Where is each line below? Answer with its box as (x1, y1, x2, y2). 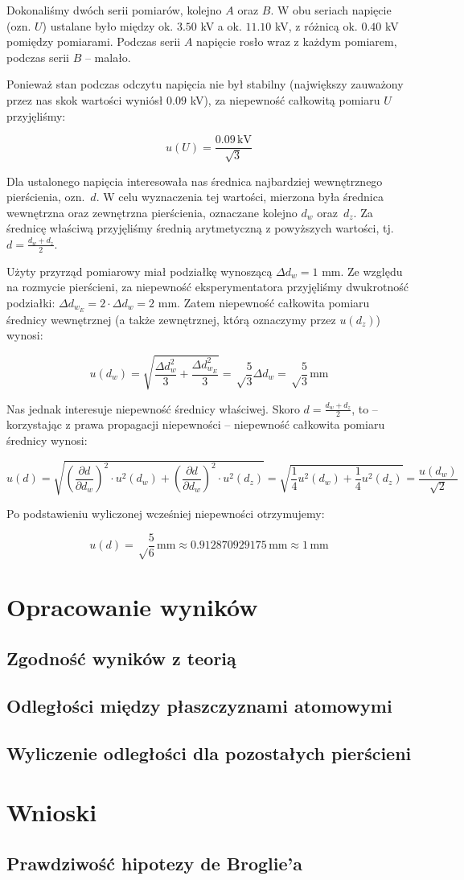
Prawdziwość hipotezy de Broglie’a (6, 850, 302, 875)
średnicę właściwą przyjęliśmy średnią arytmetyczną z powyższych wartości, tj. (6, 220, 394, 236)
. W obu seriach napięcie (270, 2, 392, 18)
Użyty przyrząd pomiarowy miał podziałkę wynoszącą (6, 262, 273, 279)
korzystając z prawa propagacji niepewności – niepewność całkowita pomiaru (6, 416, 385, 433)
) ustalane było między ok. (42, 17, 174, 34)
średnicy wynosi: (6, 432, 88, 449)
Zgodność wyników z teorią (6, 645, 236, 670)
